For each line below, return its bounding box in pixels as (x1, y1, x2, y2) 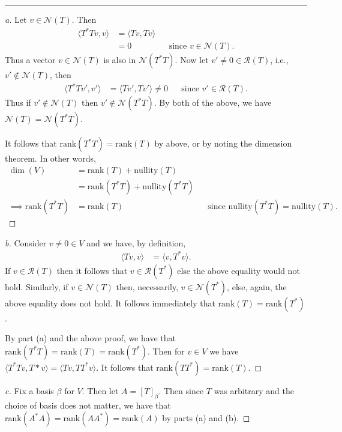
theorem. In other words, (5, 152, 96, 165)
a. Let (5, 13, 27, 25)
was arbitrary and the (214, 384, 294, 397)
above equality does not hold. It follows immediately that (5, 296, 215, 309)
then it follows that (56, 264, 128, 276)
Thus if (5, 96, 31, 109)
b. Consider (5, 236, 47, 249)
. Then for (147, 344, 185, 357)
